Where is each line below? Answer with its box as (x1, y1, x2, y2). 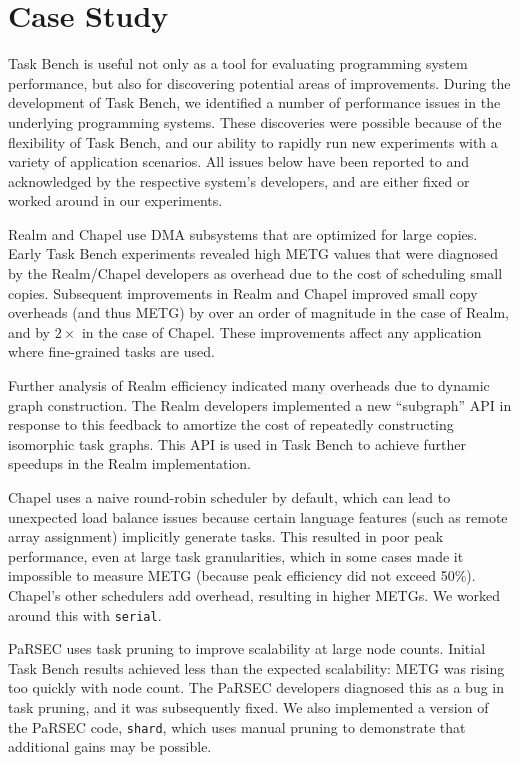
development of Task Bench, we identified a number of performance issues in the (8, 92, 501, 113)
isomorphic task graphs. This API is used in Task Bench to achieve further (8, 433, 467, 454)
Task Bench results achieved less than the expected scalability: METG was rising (8, 657, 505, 678)
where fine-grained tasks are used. (8, 341, 215, 362)
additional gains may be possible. (8, 736, 212, 757)
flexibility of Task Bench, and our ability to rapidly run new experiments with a (8, 131, 498, 152)
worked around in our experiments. (8, 190, 223, 211)
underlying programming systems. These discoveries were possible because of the (8, 111, 502, 132)
